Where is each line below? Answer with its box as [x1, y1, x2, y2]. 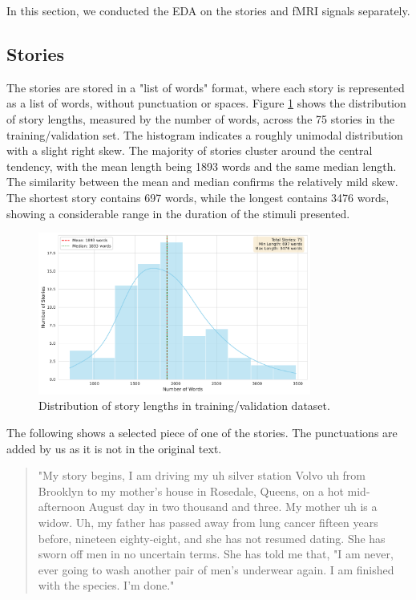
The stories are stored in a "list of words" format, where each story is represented [6, 79, 405, 95]
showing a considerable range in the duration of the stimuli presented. [6, 205, 350, 221]
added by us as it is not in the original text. [6, 440, 222, 456]
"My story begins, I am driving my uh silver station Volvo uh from [38, 467, 366, 484]
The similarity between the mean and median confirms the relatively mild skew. [6, 173, 398, 190]
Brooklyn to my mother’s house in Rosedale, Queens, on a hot [38, 482, 344, 499]
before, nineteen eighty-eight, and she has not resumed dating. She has [38, 529, 386, 546]
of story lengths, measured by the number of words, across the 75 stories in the [6, 110, 395, 127]
